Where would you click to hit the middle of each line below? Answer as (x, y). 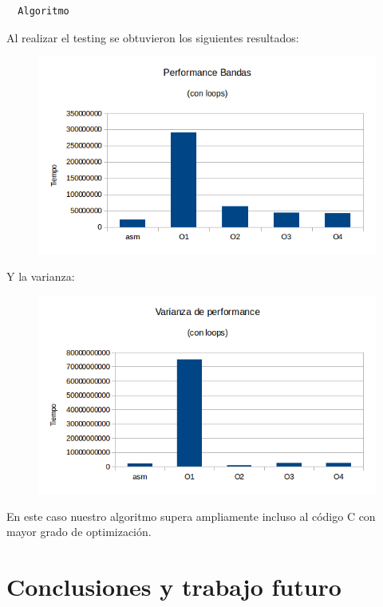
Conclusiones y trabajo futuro (174, 587)
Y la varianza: (41, 276)
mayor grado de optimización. (79, 532)
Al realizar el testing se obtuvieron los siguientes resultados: (153, 37)
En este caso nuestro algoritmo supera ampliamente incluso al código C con (191, 516)
